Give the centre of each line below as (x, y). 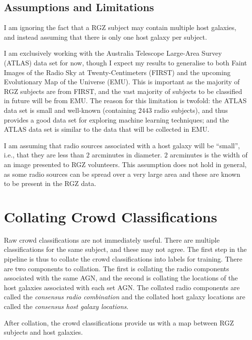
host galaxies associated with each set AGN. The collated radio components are (122, 287)
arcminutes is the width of (209, 155)
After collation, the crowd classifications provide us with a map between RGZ (119, 322)
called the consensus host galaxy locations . (66, 306)
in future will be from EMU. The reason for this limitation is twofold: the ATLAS (125, 100)
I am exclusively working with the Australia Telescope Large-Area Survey (113, 53)
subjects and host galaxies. (44, 332)
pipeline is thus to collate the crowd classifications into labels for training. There (123, 259)
